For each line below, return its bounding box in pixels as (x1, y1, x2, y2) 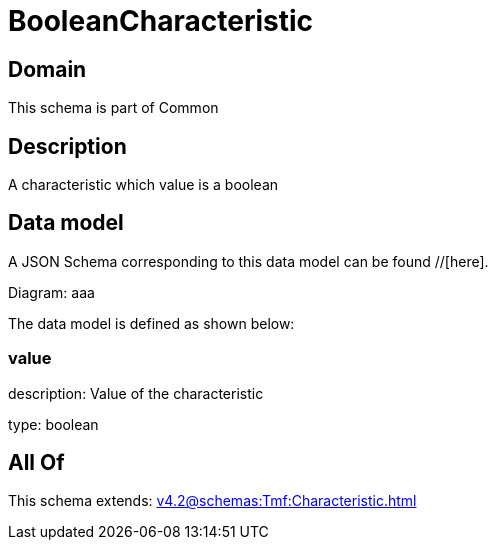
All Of (8, 450, 65, 476)
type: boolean (8, 415, 99, 433)
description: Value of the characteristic (8, 384, 264, 402)
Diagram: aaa (8, 283, 95, 301)
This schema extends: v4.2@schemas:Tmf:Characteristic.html (8, 492, 417, 510)
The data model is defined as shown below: (8, 314, 295, 332)
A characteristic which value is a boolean (8, 176, 279, 194)
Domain (8, 56, 87, 82)
